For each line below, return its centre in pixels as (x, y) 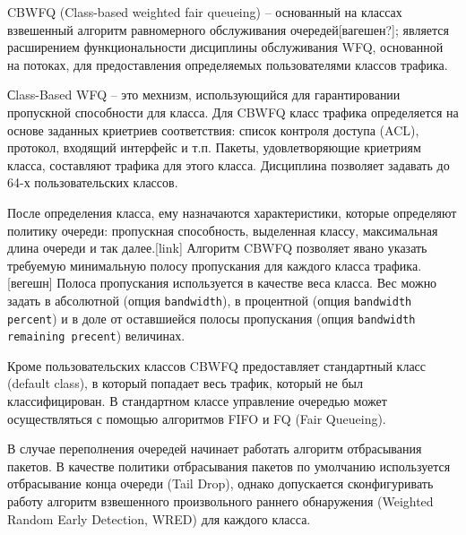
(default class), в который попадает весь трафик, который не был (185, 383)
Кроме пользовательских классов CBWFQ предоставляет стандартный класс (217, 365)
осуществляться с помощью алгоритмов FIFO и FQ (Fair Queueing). (197, 418)
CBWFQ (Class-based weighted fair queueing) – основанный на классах (205, 12)
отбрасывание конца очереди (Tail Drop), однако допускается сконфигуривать (220, 483)
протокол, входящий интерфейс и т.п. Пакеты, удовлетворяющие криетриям (214, 147)
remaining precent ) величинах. (96, 336)
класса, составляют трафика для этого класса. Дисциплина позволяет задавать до (229, 164)
